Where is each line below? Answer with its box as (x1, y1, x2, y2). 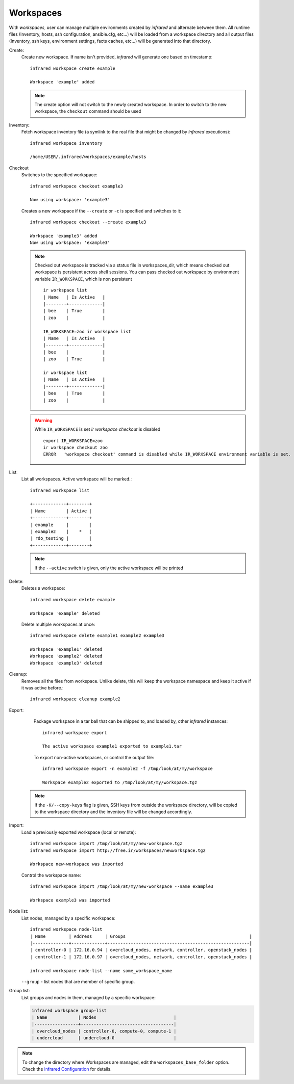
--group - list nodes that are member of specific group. (21, 978, 135, 984)
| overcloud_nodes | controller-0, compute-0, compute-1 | (31, 1028, 176, 1034)
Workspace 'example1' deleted (30, 647, 103, 652)
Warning (34, 417, 52, 423)
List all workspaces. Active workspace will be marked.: (21, 476, 132, 482)
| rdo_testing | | (30, 535, 93, 541)
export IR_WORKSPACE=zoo (43, 438, 103, 444)
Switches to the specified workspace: (21, 172, 98, 178)
